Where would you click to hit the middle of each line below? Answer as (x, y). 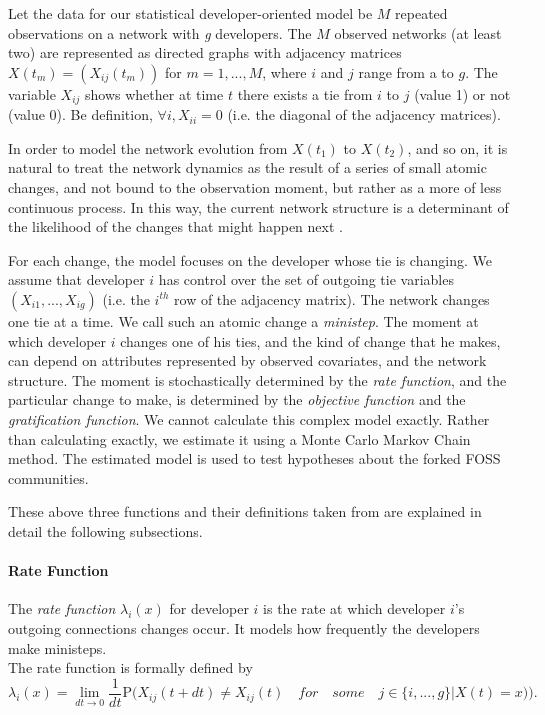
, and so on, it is (457, 147)
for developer (209, 608)
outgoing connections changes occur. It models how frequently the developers (244, 627)
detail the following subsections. (105, 530)
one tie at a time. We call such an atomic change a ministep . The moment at (243, 320)
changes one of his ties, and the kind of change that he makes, (310, 340)
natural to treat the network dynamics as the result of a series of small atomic (247, 167)
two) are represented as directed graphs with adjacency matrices (205, 52)
